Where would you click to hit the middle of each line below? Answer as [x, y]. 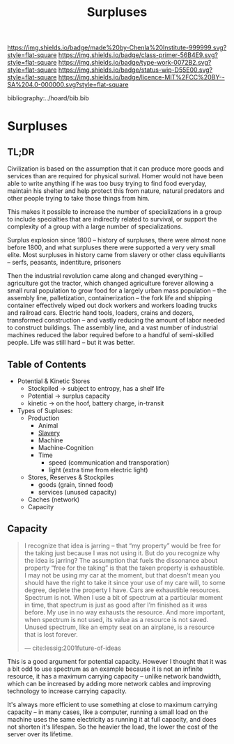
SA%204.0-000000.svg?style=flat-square [68, 85]
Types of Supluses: [45, 411]
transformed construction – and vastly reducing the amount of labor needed [116, 320]
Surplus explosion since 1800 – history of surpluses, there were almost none [117, 240]
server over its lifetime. [40, 734]
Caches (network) [54, 499]
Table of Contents [47, 364]
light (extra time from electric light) [98, 470]
